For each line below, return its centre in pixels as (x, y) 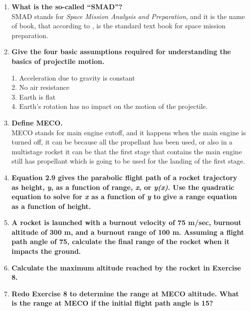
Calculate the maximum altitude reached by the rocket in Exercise (126, 267)
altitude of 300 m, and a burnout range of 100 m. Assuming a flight (128, 232)
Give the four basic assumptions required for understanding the (121, 52)
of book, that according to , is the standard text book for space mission (118, 26)
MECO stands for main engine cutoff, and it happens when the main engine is (129, 132)
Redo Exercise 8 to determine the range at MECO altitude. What (125, 293)
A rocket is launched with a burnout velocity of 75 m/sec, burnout (126, 222)
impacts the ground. (46, 251)
